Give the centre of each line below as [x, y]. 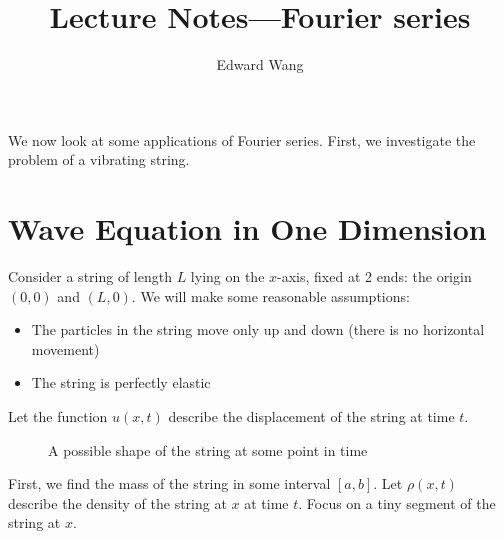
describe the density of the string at [117, 502]
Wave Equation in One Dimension [247, 228]
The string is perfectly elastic [121, 382]
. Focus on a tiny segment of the [397, 502]
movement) [65, 348]
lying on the [227, 276]
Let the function [58, 416]
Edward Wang [260, 64]
